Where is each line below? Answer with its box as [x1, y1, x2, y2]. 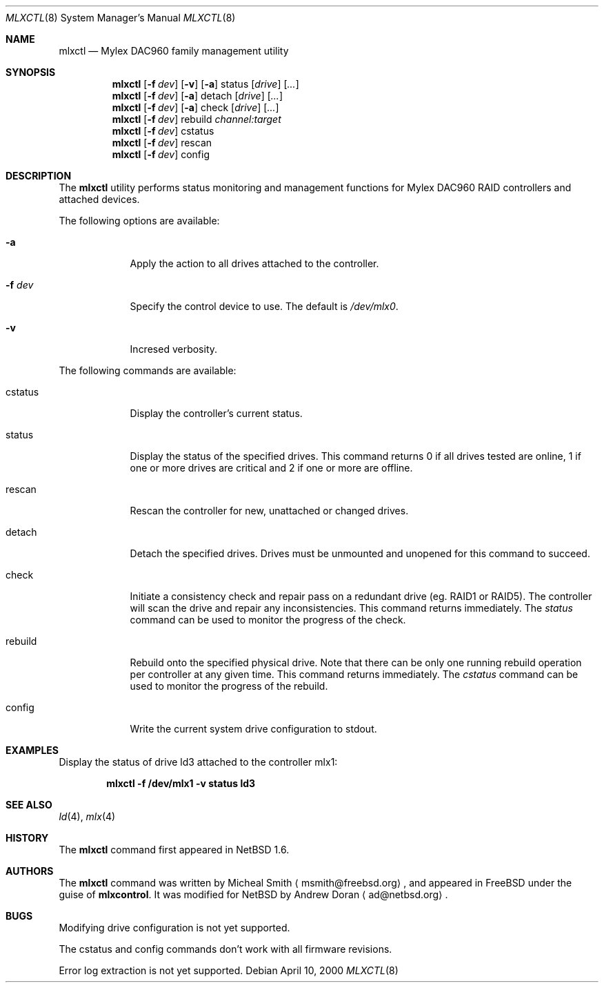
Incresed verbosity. [130, 343, 218, 355]
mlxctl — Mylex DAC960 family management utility [59, 45, 289, 57]
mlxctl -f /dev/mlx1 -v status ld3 [106, 777, 256, 789]
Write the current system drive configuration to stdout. [130, 723, 377, 735]
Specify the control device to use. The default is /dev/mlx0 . [130, 300, 399, 312]
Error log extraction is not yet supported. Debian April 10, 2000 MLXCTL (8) [59, 965, 399, 976]
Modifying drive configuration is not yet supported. [59, 922, 290, 933]
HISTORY [6, 832, 49, 844]
